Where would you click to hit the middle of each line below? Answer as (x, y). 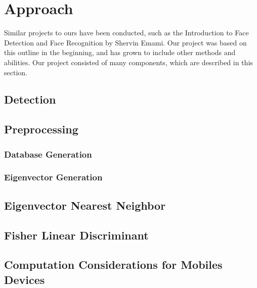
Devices (25, 279)
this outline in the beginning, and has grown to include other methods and (120, 52)
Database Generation (48, 154)
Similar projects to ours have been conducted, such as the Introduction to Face (126, 33)
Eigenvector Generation (53, 177)
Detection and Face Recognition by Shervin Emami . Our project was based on (125, 42)
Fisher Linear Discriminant (76, 235)
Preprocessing (41, 129)
